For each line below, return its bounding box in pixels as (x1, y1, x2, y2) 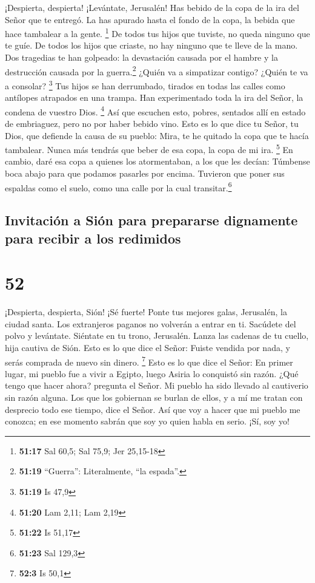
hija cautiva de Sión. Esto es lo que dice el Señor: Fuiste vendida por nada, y (5, 341, 290, 353)
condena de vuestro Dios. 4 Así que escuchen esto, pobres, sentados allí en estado (5, 103, 306, 118)
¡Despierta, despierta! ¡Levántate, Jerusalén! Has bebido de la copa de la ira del (5, 1, 299, 13)
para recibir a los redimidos (5, 228, 181, 247)
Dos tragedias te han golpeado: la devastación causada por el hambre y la (5, 51, 278, 64)
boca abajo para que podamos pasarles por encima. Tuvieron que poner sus (5, 167, 285, 179)
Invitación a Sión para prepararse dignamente (5, 211, 298, 230)
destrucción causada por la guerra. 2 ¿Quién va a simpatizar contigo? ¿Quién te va (5, 63, 308, 78)
